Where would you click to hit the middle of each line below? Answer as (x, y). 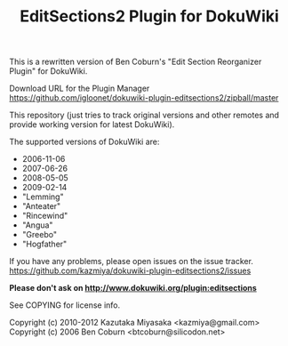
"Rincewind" (45, 216)
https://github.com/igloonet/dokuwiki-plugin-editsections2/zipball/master (144, 98)
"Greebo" (40, 235)
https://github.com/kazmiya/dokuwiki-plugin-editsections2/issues (130, 271)
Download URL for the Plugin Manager (80, 89)
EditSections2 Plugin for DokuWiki (149, 16)
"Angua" (37, 225)
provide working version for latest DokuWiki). (92, 125)
